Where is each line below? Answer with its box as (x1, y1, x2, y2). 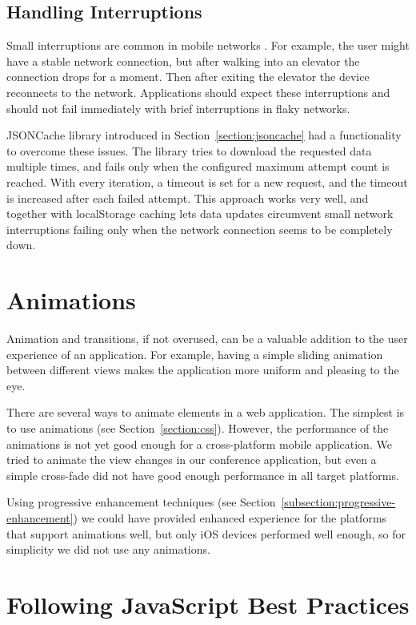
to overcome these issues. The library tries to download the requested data (6, 142, 372, 159)
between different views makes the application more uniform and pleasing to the (6, 361, 399, 378)
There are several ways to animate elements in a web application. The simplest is (6, 404, 405, 421)
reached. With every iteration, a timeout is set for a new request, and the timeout (6, 173, 408, 190)
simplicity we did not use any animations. (6, 541, 210, 558)
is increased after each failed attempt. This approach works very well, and (6, 189, 369, 206)
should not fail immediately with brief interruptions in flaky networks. (6, 99, 350, 116)
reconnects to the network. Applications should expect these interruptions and (6, 83, 390, 100)
